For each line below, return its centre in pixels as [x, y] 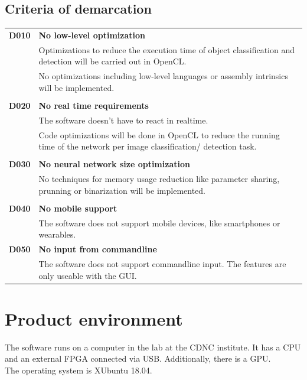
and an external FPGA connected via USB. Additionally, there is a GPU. [138, 358]
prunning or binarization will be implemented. [122, 190]
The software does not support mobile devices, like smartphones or [159, 223]
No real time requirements [94, 105]
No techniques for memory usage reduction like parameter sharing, [159, 179]
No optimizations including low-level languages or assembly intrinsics [163, 76]
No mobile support [78, 208]
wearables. [57, 234]
